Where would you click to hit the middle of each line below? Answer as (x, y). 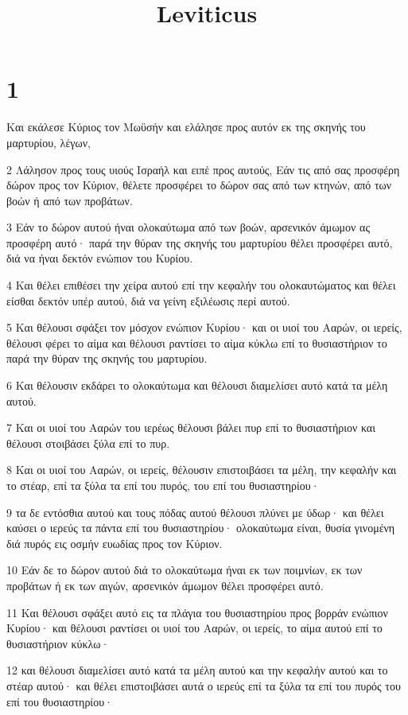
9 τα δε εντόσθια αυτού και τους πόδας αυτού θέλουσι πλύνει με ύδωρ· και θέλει (195, 512)
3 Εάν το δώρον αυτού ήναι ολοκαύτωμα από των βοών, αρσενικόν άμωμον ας (188, 227)
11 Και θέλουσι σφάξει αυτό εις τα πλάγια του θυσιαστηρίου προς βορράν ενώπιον (197, 612)
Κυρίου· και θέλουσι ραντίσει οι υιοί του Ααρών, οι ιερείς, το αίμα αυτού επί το (194, 628)
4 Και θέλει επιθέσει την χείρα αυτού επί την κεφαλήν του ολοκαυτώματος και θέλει (201, 285)
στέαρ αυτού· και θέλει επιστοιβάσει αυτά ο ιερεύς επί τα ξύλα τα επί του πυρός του (204, 685)
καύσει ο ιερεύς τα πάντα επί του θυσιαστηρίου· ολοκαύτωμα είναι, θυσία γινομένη (201, 528)
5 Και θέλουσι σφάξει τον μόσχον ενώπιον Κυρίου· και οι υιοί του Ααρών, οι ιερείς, (204, 327)
